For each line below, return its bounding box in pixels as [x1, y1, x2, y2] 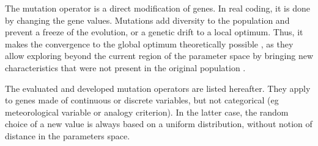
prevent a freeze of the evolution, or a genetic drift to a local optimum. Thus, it [5, 26, 303, 38]
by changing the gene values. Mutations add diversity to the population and [5, 13, 290, 26]
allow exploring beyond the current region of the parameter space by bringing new [5, 49, 313, 62]
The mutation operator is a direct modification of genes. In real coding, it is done [5, 2, 310, 14]
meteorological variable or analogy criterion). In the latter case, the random [5, 105, 289, 118]
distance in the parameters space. [5, 129, 130, 142]
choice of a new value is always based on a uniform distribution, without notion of [5, 117, 312, 130]
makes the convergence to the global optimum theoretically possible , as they [5, 37, 294, 50]
